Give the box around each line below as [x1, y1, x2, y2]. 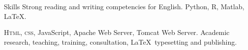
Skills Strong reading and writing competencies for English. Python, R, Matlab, [4, 1, 245, 11]
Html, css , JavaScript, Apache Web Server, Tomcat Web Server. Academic [4, 27, 230, 37]
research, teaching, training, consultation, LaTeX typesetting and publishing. [4, 36, 237, 47]
